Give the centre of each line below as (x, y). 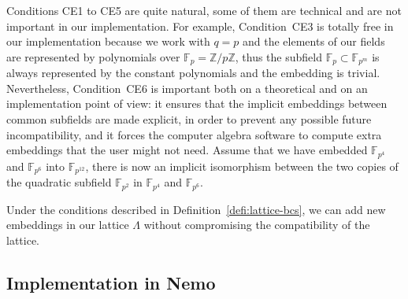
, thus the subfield (278, 56)
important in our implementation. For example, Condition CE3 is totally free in (200, 26)
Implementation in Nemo (111, 282)
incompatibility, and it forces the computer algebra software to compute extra (194, 134)
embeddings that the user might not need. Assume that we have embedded (187, 150)
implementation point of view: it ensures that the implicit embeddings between (197, 103)
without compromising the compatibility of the (257, 225)
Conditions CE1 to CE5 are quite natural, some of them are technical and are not (204, 10)
